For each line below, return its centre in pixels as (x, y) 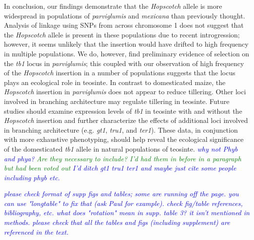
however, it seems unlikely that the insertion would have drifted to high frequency (126, 44)
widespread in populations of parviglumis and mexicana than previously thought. (125, 15)
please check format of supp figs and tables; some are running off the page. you (121, 194)
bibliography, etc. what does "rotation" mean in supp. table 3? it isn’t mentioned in (127, 213)
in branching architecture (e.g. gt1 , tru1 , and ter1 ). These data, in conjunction (121, 129)
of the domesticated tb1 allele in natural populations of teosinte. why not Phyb (121, 148)
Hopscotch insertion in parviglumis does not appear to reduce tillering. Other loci (125, 92)
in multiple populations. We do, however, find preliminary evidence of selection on (127, 53)
